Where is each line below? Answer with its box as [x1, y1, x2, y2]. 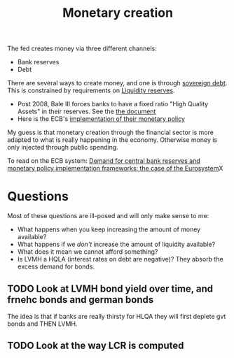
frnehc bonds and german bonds [7, 294, 154, 306]
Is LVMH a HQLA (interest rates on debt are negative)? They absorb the [17, 255, 223, 264]
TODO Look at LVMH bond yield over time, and [7, 282, 214, 294]
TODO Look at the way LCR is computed [7, 340, 184, 352]
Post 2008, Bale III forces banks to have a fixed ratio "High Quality [17, 100, 209, 108]
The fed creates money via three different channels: [7, 44, 158, 53]
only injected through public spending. [7, 143, 119, 152]
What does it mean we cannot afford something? [17, 248, 158, 256]
